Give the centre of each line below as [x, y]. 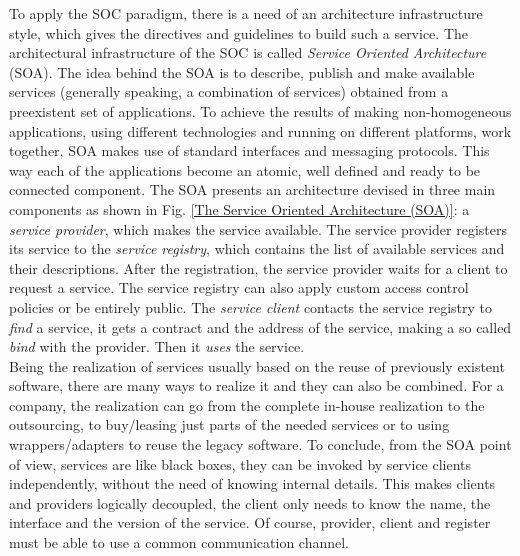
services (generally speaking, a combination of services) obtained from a [229, 91]
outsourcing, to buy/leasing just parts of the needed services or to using [229, 424]
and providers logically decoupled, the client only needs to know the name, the [250, 502]
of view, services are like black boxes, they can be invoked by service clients [240, 463]
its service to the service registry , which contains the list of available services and [257, 248]
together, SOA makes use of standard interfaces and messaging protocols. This [249, 150]
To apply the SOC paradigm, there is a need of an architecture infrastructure [246, 13]
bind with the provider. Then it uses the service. [157, 346]
